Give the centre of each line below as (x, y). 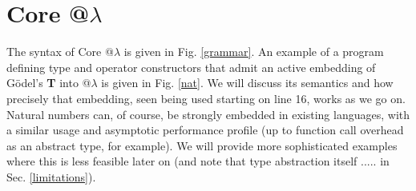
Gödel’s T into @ (49, 83)
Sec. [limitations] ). (51, 176)
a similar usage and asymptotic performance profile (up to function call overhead (205, 130)
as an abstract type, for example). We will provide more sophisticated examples (202, 145)
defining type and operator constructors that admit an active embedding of (191, 67)
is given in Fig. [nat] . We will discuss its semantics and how (247, 83)
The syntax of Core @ (60, 52)
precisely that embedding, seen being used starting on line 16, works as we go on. (206, 98)
